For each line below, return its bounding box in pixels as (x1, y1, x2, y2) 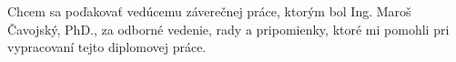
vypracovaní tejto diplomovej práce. (7, 37, 207, 57)
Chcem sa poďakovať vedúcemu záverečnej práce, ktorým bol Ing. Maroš (7, 2, 411, 20)
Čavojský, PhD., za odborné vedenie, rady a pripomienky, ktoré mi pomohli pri (7, 19, 450, 38)
